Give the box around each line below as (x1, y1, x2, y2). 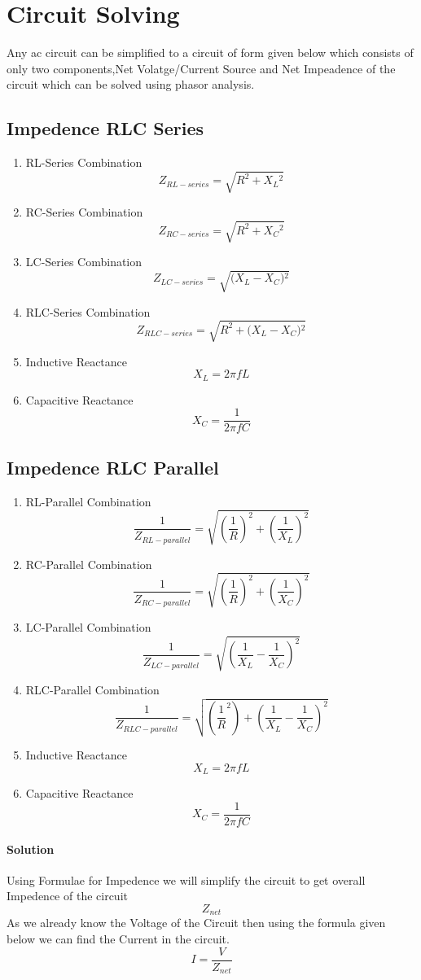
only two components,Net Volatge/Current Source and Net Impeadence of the (7, 59, 396, 77)
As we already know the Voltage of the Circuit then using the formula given (7, 914, 386, 931)
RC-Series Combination (25, 203, 143, 221)
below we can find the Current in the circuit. (7, 930, 230, 947)
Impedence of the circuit (7, 887, 128, 904)
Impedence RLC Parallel (7, 454, 219, 479)
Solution (7, 840, 55, 857)
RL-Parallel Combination (25, 492, 151, 510)
